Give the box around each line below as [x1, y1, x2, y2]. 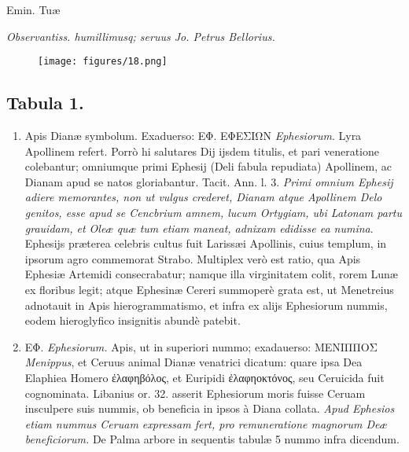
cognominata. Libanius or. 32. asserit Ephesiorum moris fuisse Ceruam [24, 384, 366, 401]
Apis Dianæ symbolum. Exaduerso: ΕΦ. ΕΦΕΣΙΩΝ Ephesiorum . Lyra [24, 127, 362, 144]
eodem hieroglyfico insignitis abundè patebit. [24, 312, 241, 329]
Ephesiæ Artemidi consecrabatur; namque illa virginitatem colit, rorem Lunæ [24, 266, 398, 282]
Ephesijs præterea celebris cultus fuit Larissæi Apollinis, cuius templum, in [24, 235, 387, 252]
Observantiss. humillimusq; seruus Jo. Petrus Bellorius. [6, 28, 275, 44]
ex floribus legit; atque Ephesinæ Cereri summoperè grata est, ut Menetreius [24, 281, 394, 297]
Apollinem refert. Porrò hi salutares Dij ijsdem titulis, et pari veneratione [24, 142, 379, 159]
